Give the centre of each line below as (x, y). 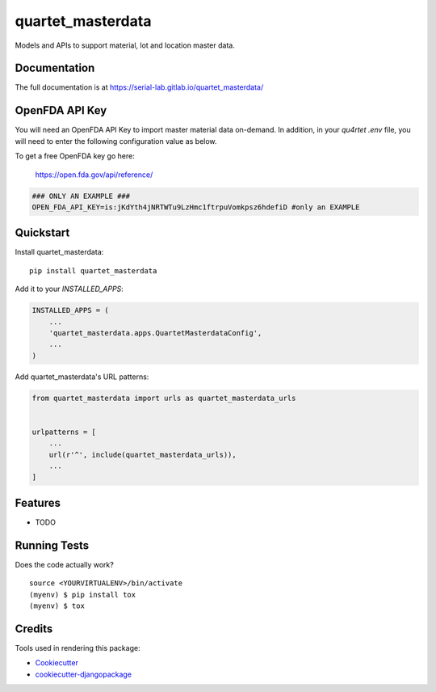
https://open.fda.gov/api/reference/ (94, 175)
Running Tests (52, 545)
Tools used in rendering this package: (78, 648)
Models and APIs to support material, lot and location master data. (125, 45)
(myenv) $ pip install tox (83, 595)
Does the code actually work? (65, 564)
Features (38, 502)
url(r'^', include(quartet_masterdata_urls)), (143, 454)
